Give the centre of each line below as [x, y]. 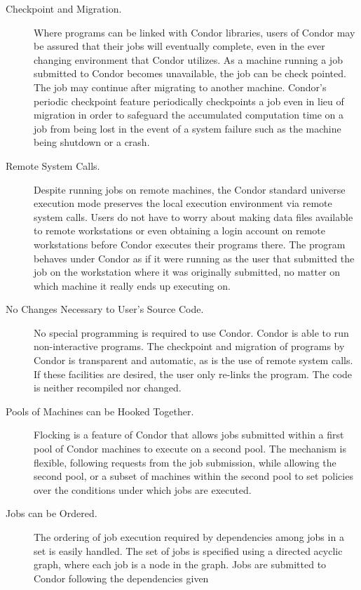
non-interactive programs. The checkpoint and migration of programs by [189, 346]
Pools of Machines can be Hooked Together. [100, 411]
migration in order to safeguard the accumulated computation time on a [189, 115]
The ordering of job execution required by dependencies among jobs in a [189, 537]
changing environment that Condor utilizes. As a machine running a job [188, 59]
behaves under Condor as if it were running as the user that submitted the [194, 258]
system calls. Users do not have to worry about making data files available [193, 216]
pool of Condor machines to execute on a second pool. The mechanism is [190, 449]
